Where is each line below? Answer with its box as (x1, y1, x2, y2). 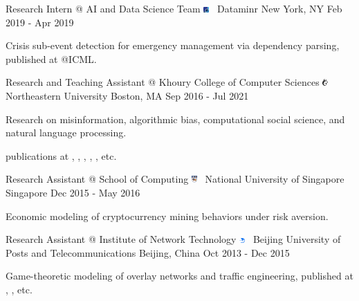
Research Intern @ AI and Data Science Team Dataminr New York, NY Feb (6, 1, 342, 15)
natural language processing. (6, 125, 127, 140)
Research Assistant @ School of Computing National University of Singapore (6, 172, 344, 186)
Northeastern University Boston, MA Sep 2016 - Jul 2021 (6, 88, 249, 102)
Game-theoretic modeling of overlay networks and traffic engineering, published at (6, 268, 353, 283)
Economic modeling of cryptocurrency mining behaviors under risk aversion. (6, 208, 329, 223)
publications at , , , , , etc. (6, 148, 117, 163)
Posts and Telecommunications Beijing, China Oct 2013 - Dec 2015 (6, 245, 290, 259)
